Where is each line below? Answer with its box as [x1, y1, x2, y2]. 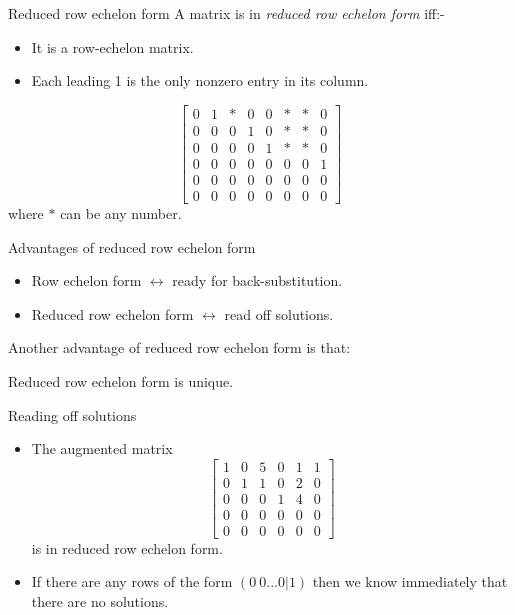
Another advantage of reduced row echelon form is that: [8, 337, 351, 358]
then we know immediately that [312, 571, 508, 592]
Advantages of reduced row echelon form [8, 236, 256, 257]
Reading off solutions [8, 404, 137, 425]
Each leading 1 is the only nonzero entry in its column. [31, 70, 369, 91]
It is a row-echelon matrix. [31, 36, 194, 57]
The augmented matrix [31, 438, 173, 459]
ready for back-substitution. [172, 270, 343, 291]
